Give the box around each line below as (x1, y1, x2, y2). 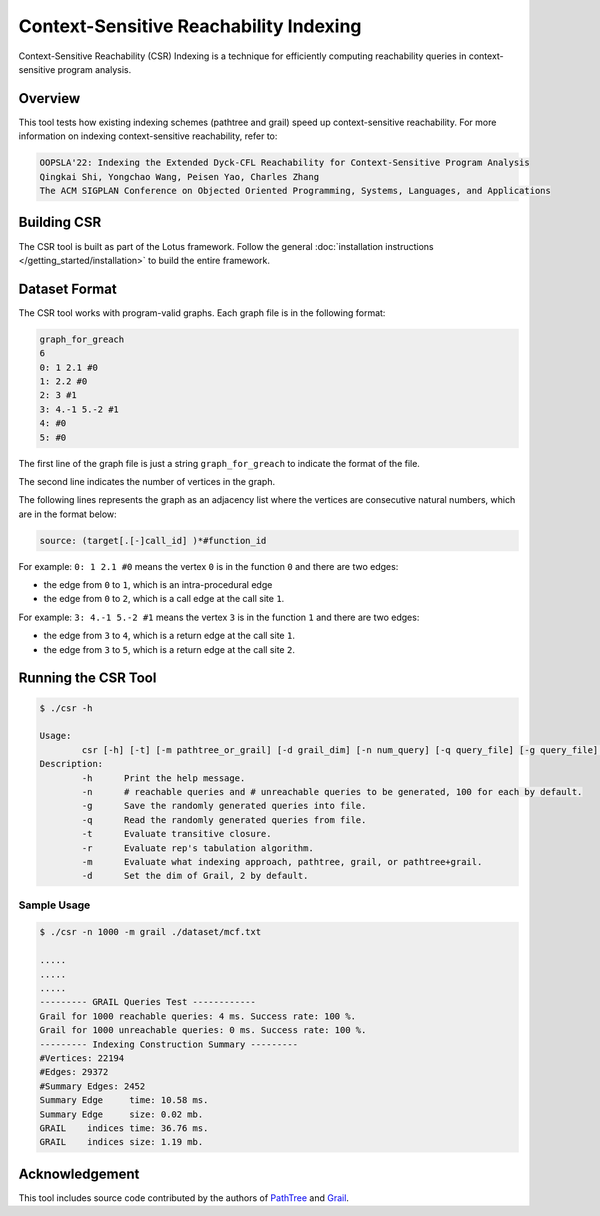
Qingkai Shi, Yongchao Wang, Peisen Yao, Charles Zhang (39, 171, 320, 182)
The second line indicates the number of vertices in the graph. (18, 475, 275, 487)
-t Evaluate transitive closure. (81, 828, 272, 840)
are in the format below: (18, 508, 117, 520)
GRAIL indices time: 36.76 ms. (39, 1122, 209, 1134)
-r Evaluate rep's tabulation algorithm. (81, 842, 314, 854)
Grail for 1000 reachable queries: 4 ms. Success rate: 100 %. (39, 1010, 357, 1022)
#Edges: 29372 (39, 1066, 109, 1078)
